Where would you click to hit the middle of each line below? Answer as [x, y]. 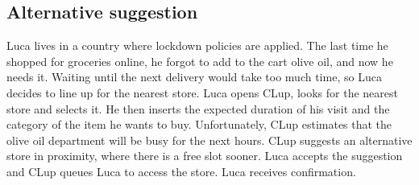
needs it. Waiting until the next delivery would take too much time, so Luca [194, 77]
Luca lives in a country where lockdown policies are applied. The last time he [197, 45]
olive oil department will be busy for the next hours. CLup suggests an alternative [209, 140]
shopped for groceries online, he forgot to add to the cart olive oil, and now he [200, 61]
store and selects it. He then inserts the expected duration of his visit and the [198, 108]
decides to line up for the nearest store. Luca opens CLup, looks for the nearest [202, 92]
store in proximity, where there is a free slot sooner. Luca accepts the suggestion [205, 156]
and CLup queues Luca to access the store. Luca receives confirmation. [181, 171]
